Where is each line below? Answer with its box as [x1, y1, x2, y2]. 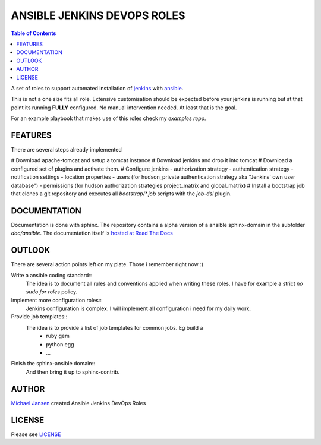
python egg [46, 340, 74, 348]
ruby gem [46, 333, 70, 340]
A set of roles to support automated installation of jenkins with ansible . [11, 84, 184, 91]
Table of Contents [11, 30, 56, 37]
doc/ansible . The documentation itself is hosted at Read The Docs [11, 229, 174, 237]
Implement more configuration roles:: [11, 296, 102, 304]
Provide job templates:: [11, 313, 68, 320]
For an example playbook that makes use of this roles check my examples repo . [11, 115, 206, 122]
